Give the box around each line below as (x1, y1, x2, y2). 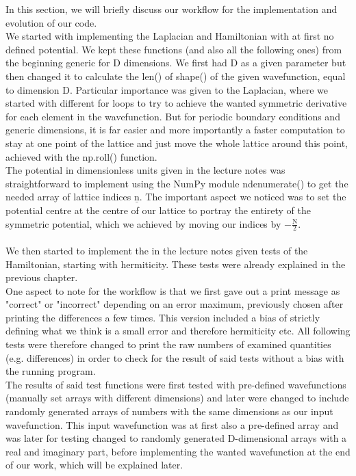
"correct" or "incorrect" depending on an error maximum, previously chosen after (5, 297, 344, 311)
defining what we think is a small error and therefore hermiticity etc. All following (5, 323, 351, 338)
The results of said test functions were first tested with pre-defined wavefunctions (5, 377, 346, 391)
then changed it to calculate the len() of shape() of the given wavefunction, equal (5, 68, 346, 83)
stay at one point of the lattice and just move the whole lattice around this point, (5, 135, 348, 150)
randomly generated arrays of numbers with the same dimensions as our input (5, 404, 333, 419)
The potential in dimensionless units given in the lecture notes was (5, 163, 285, 177)
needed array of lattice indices (5, 189, 131, 204)
